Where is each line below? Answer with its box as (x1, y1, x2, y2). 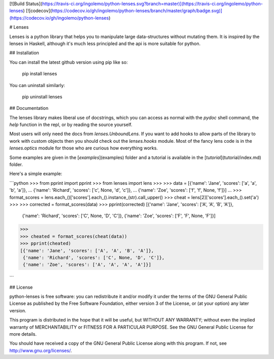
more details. (9, 331, 37, 337)
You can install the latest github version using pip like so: (9, 59, 128, 65)
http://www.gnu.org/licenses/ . (9, 347, 72, 353)
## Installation (9, 50, 39, 56)
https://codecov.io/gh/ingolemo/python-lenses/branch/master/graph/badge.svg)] (51, 8, 223, 14)
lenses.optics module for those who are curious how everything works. (9, 145, 158, 151)
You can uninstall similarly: (9, 82, 65, 88)
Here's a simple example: (9, 171, 62, 177)
